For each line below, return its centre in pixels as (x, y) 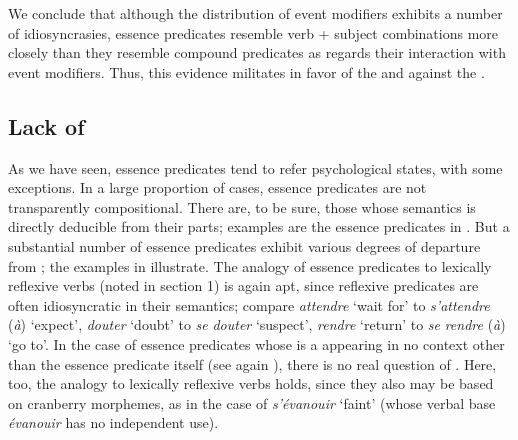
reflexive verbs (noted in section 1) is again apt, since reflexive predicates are (243, 285)
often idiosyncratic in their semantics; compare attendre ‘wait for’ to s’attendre (249, 304)
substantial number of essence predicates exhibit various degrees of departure (244, 245)
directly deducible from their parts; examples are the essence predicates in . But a (259, 226)
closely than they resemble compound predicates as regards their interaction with (257, 52)
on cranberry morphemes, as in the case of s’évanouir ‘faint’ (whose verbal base (252, 402)
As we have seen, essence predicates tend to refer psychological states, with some (255, 167)
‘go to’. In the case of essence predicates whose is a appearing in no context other (256, 343)
